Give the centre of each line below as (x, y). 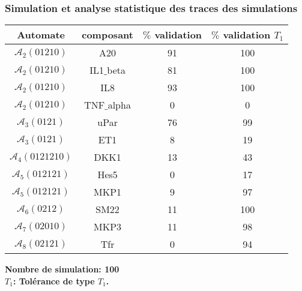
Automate (41, 35)
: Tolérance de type (54, 280)
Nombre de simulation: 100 (62, 269)
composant (107, 35)
